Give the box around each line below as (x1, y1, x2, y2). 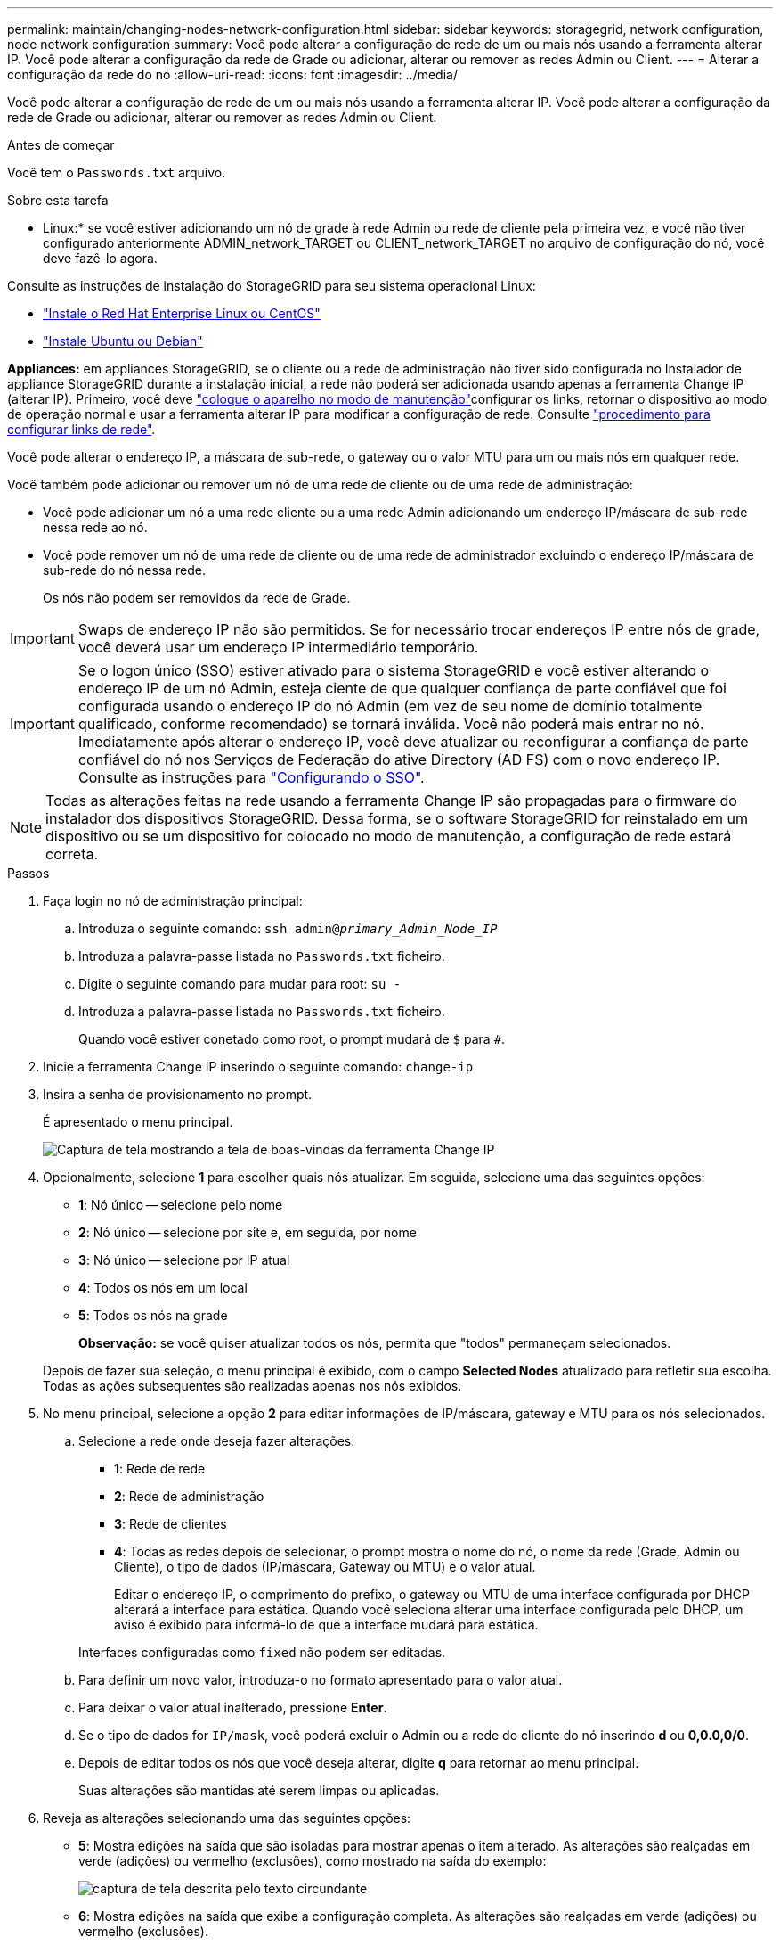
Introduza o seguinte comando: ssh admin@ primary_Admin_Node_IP (78, 921, 498, 936)
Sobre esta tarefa (7, 193, 109, 208)
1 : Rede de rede (114, 1461, 206, 1476)
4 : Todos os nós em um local (78, 1280, 248, 1295)
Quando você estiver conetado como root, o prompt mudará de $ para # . (78, 1031, 506, 1046)
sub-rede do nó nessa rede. (43, 562, 207, 578)
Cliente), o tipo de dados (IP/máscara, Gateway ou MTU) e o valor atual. (114, 1559, 536, 1574)
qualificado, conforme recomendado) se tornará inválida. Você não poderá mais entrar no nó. (77, 715, 704, 733)
